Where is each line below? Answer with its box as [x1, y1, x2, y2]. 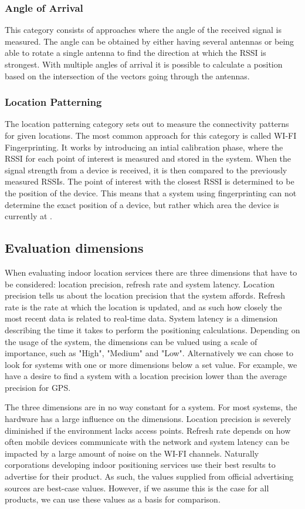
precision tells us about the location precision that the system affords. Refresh [5, 289, 286, 302]
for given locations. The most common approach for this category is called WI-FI [5, 129, 297, 141]
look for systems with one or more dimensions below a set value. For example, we [5, 358, 297, 370]
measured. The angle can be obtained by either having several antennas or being [5, 35, 294, 47]
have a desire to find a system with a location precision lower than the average [5, 370, 287, 382]
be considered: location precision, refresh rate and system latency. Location [5, 277, 275, 290]
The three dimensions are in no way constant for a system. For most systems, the [5, 401, 297, 413]
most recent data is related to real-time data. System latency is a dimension [5, 312, 278, 324]
